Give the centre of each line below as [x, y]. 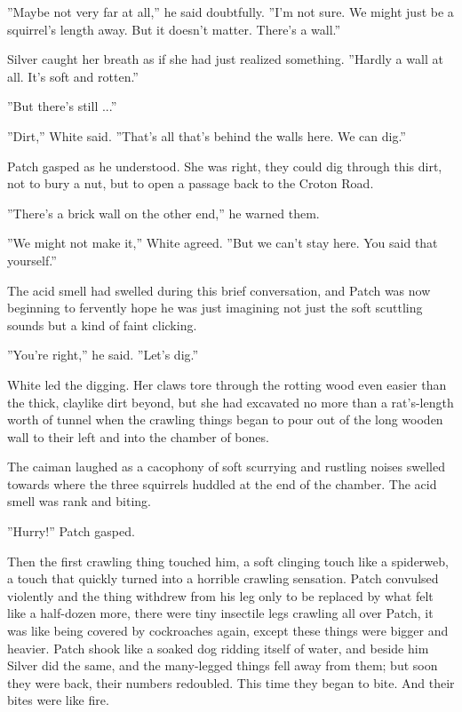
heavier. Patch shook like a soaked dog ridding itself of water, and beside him [218, 648]
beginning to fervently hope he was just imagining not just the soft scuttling [215, 308]
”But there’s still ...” [62, 106]
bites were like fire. [58, 700]
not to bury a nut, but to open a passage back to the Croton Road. [191, 183]
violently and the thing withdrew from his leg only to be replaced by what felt [220, 595]
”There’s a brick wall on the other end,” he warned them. [163, 213]
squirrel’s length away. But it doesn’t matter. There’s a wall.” [174, 29]
